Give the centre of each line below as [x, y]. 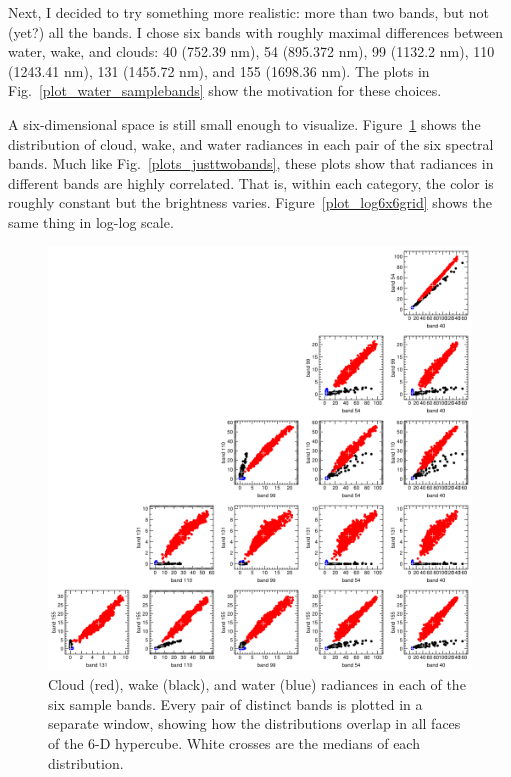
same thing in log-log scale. [91, 221]
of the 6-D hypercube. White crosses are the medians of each [234, 742]
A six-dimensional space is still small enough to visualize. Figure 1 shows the [244, 123]
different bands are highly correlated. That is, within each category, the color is [251, 182]
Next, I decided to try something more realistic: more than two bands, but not [249, 12]
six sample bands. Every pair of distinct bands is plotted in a [235, 703]
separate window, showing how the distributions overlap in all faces [254, 723]
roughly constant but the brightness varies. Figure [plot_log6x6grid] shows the [250, 202]
